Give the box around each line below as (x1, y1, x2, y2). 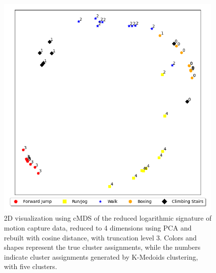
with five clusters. (4, 261, 57, 272)
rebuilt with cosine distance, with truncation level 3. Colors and (4, 232, 197, 242)
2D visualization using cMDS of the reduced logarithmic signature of (4, 213, 212, 223)
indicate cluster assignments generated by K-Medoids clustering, (4, 251, 198, 262)
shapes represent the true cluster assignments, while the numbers (4, 242, 201, 252)
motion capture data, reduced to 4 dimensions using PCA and (4, 222, 192, 233)
